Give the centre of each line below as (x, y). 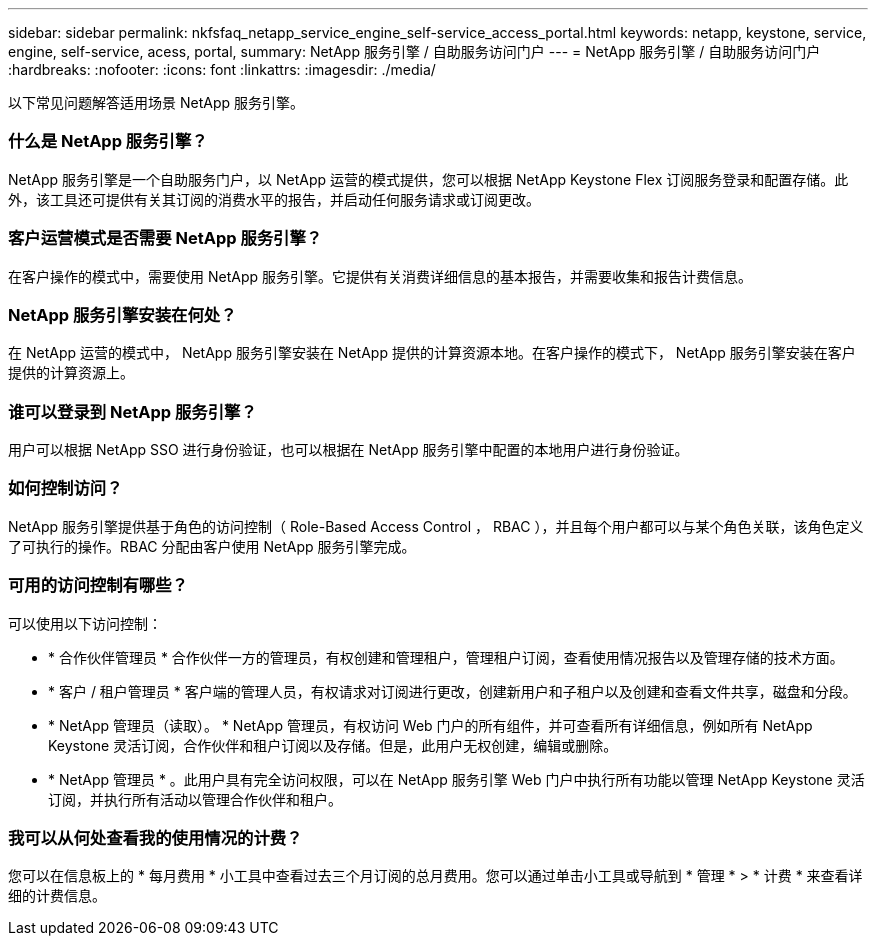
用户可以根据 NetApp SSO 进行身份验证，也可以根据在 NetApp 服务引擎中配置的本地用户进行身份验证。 (348, 449)
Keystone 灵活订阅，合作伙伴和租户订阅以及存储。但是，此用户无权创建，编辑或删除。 (333, 745)
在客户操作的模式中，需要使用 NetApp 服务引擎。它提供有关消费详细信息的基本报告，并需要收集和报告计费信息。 (380, 276)
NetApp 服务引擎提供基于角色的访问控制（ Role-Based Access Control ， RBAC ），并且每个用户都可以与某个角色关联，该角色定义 (436, 526)
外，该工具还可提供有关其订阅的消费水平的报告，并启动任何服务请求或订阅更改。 (274, 199)
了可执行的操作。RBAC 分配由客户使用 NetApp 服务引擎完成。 (212, 546)
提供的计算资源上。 (71, 373)
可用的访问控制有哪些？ (98, 585)
